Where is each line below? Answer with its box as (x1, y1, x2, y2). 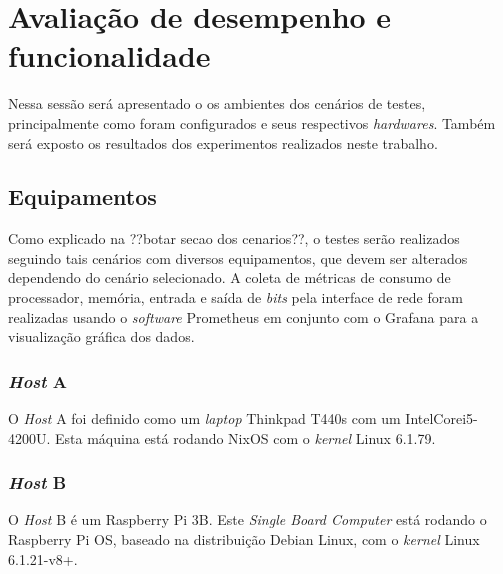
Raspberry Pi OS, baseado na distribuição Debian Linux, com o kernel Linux (8, 529, 480, 550)
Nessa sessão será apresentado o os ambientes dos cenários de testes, (8, 93, 426, 114)
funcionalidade (8, 35, 211, 76)
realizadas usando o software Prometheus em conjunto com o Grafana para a (8, 306, 479, 327)
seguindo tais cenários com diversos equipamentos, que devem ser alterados (8, 247, 468, 268)
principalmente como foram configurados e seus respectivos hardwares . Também (8, 112, 496, 133)
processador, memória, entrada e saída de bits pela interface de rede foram (8, 287, 463, 308)
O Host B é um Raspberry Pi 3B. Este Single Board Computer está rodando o (8, 509, 487, 530)
